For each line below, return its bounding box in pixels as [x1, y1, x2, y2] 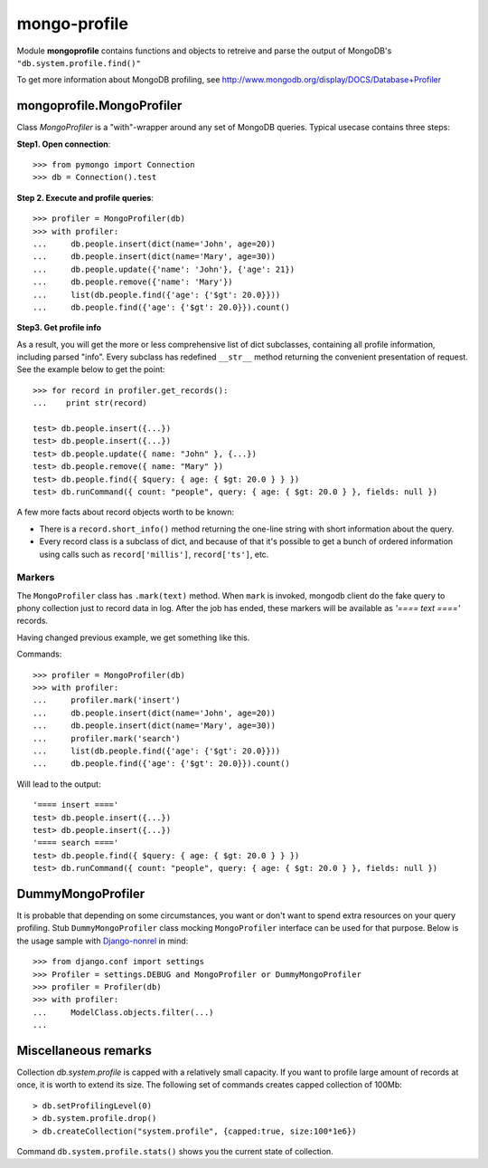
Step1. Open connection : [16, 139, 111, 149]
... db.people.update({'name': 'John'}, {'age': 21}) [33, 263, 296, 274]
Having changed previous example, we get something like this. [16, 632, 250, 643]
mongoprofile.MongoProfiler [16, 98, 183, 113]
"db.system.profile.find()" [16, 58, 142, 68]
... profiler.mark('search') [33, 733, 181, 743]
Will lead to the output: [16, 779, 101, 790]
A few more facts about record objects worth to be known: [16, 507, 235, 518]
